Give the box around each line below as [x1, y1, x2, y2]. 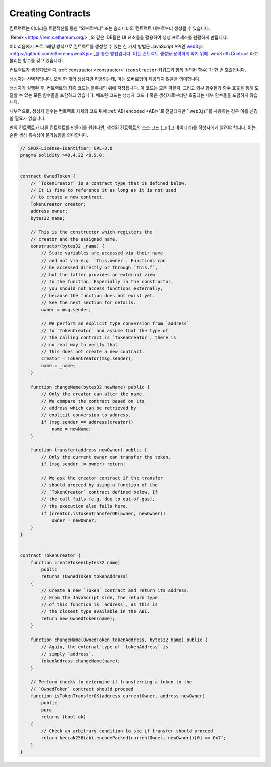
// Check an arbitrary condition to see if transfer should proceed [41, 728, 213, 734]
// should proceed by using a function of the [41, 482, 158, 488]
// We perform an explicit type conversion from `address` [41, 321, 190, 326]
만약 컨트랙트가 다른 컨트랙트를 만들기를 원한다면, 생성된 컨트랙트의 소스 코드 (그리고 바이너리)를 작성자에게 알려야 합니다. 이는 [9, 124, 256, 131]
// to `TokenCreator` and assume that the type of [41, 328, 168, 333]
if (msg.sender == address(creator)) [41, 419, 134, 425]
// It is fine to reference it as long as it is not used [30, 187, 176, 193]
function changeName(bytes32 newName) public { [30, 384, 150, 390]
